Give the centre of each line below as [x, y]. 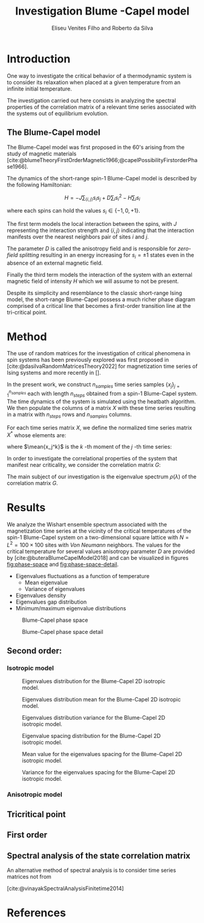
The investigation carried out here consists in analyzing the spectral [91, 100]
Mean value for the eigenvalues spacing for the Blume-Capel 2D [102, 754]
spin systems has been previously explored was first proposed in [88, 360]
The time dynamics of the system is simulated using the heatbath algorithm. [101, 401]
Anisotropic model [35, 795]
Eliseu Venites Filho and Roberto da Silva [102, 28]
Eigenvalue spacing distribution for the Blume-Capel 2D [91, 736]
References [36, 913]
